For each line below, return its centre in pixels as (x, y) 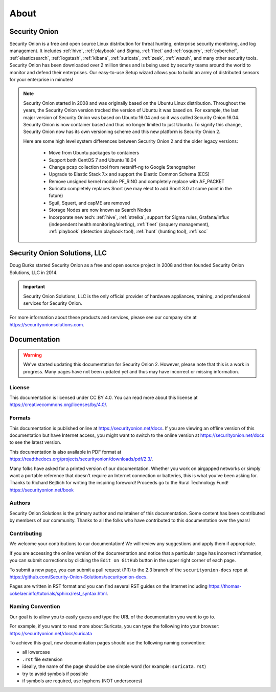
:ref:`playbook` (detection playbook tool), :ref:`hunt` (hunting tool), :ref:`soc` (128, 231)
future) (56, 196)
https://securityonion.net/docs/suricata (51, 633)
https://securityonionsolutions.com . (47, 324)
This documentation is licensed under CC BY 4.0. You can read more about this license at (103, 398)
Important (34, 287)
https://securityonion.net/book (42, 490)
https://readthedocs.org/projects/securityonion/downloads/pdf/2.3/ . (81, 459)
